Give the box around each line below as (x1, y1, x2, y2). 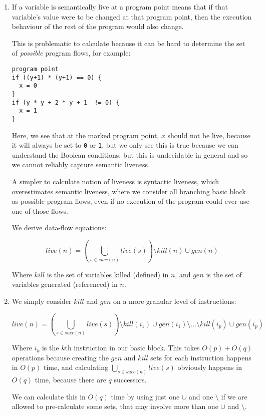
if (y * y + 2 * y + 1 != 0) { (12, 99, 120, 106)
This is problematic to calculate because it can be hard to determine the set (12, 38, 245, 48)
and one (188, 391, 213, 401)
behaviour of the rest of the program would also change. (12, 21, 184, 32)
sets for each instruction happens (150, 352, 251, 362)
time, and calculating (44, 362, 109, 372)
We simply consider (12, 295, 72, 306)
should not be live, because (167, 130, 250, 140)
